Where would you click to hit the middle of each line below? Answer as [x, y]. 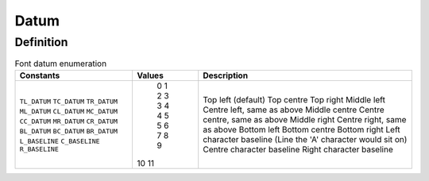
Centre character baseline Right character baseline [298, 149]
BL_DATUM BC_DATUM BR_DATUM [69, 131]
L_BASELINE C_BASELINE [60, 142]
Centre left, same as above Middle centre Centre [294, 110]
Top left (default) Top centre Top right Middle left [294, 99]
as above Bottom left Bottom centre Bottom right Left [301, 129]
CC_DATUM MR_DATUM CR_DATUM [69, 122]
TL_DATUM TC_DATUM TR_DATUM [69, 102]
